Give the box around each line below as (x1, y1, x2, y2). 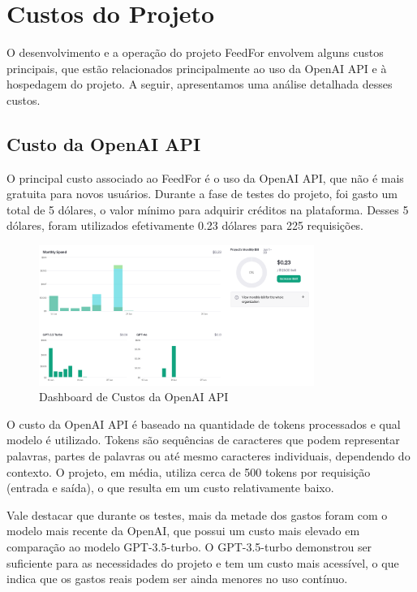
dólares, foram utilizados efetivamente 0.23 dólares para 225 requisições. (6, 217, 364, 234)
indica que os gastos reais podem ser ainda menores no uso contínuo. (6, 570, 348, 587)
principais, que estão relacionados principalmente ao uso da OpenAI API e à (6, 59, 387, 76)
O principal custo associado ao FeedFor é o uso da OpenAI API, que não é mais (6, 169, 404, 186)
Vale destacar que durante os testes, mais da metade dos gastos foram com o (6, 506, 388, 523)
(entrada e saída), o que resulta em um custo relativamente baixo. (6, 479, 334, 496)
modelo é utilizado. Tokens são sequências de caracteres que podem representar (6, 431, 400, 448)
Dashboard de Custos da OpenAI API (39, 388, 229, 405)
